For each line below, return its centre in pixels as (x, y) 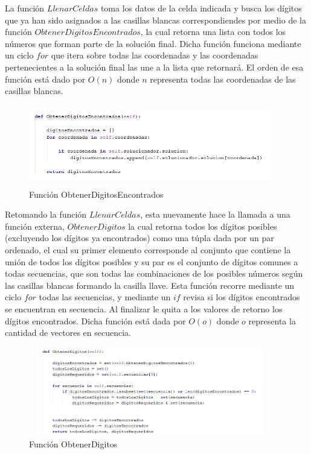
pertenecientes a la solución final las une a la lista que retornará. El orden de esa (154, 67)
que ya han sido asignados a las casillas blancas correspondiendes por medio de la (155, 20)
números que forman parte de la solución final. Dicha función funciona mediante (153, 43)
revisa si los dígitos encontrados (242, 297)
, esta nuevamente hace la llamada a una (215, 214)
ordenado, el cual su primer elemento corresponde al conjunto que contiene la (148, 250)
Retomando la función (46, 214)
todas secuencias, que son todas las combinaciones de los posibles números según (154, 273)
